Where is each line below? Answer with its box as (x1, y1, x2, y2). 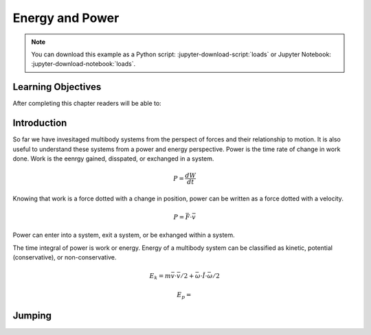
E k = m (149, 272, 172, 281)
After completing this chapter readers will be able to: (12, 100, 161, 108)
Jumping (12, 310, 52, 322)
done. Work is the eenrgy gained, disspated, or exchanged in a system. (12, 154, 214, 163)
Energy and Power (12, 10, 120, 25)
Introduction (12, 117, 67, 129)
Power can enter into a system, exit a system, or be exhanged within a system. (12, 231, 235, 240)
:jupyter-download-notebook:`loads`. (31, 60, 136, 68)
